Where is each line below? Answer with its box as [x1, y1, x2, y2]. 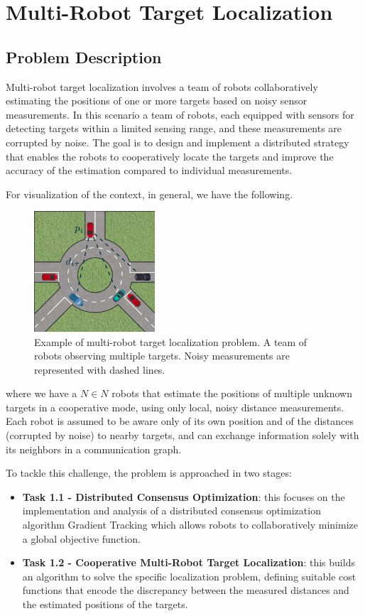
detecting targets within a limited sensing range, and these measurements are [6, 121, 342, 136]
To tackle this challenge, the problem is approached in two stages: [6, 465, 292, 480]
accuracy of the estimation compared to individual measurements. [6, 163, 293, 178]
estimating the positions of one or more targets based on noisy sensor [6, 93, 307, 108]
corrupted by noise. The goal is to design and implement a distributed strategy [6, 134, 349, 149]
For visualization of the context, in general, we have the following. [6, 186, 293, 201]
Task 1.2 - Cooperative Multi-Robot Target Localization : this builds [22, 555, 355, 570]
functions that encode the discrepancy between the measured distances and [22, 583, 349, 598]
